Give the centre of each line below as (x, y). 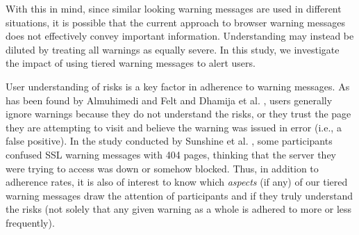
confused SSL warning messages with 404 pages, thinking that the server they (171, 154)
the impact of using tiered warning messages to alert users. (131, 63)
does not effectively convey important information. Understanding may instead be (180, 36)
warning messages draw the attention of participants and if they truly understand (179, 195)
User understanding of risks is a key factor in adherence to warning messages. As (178, 86)
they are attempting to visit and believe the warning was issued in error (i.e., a (174, 127)
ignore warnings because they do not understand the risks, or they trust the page (178, 114)
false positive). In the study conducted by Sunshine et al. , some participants (169, 141)
